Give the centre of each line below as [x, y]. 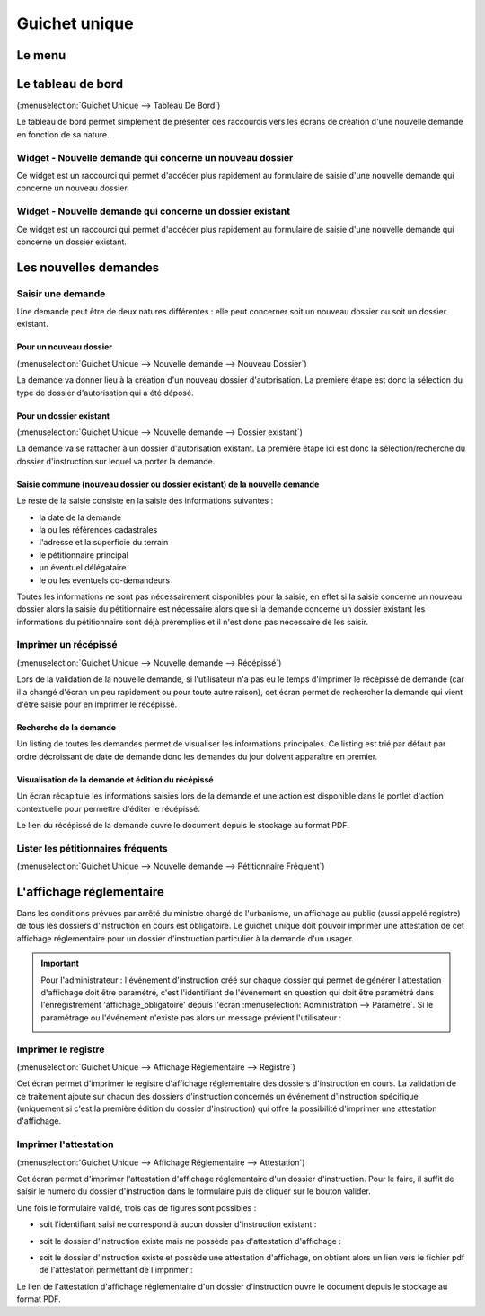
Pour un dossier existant [63, 415]
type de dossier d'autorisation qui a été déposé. [105, 393]
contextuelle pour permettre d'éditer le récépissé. [109, 808]
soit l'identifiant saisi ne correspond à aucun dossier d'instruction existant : [178, 1224]
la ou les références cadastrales [98, 529]
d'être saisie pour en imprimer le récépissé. [97, 704]
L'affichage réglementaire [91, 892]
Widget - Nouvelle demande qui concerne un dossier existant [154, 211]
